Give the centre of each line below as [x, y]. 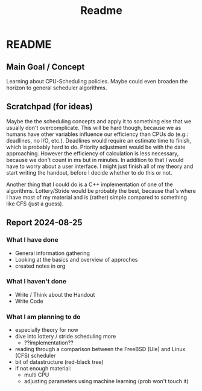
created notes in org [40, 266]
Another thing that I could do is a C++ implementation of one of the [90, 184]
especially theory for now [46, 330]
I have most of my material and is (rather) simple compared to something [97, 197]
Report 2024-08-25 [44, 223]
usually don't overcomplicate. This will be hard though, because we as [94, 128]
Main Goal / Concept [46, 67]
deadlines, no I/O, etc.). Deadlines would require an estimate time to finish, [99, 140]
